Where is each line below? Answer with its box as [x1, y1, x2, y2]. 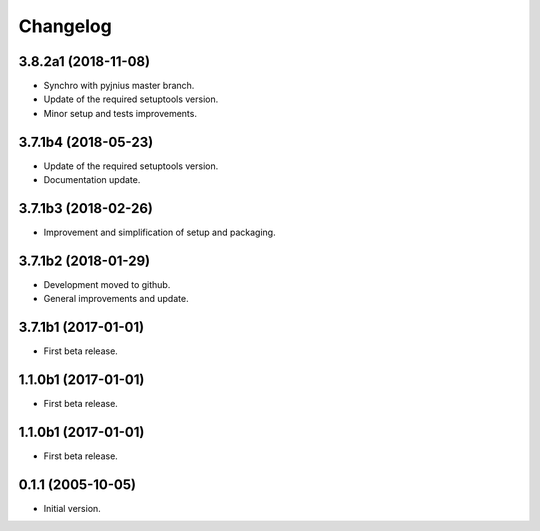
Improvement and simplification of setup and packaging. [43, 226, 276, 239]
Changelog [18, 15, 112, 37]
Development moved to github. [43, 278, 171, 290]
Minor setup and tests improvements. [43, 107, 197, 119]
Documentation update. [43, 174, 141, 186]
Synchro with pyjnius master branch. [43, 80, 195, 92]
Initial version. [43, 502, 102, 514]
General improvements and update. [43, 293, 189, 305]
